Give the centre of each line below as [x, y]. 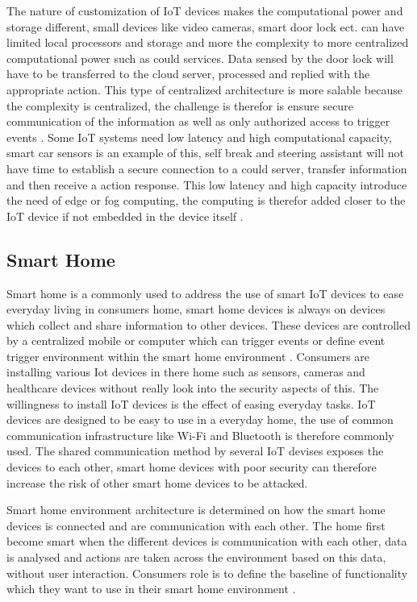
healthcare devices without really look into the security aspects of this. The [193, 388]
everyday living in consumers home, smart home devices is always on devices [196, 309]
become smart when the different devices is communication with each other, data [207, 541]
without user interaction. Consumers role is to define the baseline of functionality [207, 573]
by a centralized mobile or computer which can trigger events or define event [196, 340]
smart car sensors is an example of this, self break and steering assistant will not [205, 153]
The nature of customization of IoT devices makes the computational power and [205, 10]
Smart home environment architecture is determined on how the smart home [196, 510]
